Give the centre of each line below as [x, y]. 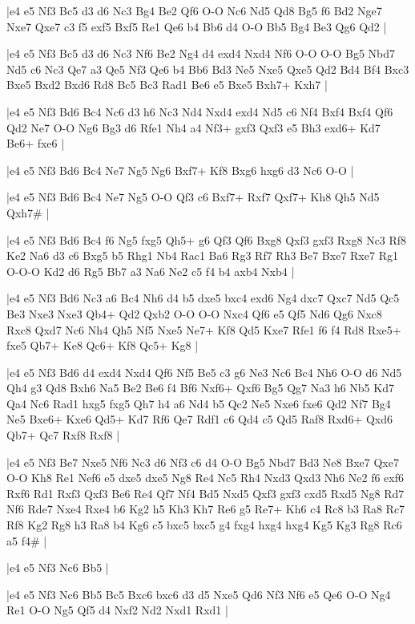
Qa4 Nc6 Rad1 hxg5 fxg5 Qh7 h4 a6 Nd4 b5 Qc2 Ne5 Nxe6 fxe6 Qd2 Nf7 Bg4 [199, 403]
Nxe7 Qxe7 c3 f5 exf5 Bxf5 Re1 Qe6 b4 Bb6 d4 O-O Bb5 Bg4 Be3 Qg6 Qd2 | [197, 26]
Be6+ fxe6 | [36, 143]
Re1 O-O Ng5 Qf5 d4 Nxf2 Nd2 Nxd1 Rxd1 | [117, 610]
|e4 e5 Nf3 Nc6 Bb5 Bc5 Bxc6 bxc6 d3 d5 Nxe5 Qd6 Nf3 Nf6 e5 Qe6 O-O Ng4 [199, 594]
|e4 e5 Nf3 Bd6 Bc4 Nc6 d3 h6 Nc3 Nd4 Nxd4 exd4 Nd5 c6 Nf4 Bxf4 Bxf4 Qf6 [200, 111]
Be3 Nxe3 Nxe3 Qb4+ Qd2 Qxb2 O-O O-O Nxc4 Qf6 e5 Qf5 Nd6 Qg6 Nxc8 [194, 313]
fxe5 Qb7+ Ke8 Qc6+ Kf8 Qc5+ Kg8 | [103, 345]
